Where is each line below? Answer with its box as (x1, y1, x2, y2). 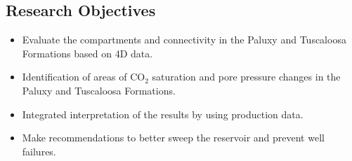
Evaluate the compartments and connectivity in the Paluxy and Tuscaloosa (22, 32, 346, 47)
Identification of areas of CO (22, 69, 145, 84)
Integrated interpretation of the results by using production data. (22, 106, 304, 121)
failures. (22, 143, 56, 158)
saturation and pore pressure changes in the (152, 69, 341, 84)
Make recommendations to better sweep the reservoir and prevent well (22, 130, 325, 145)
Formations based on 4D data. (22, 45, 153, 60)
